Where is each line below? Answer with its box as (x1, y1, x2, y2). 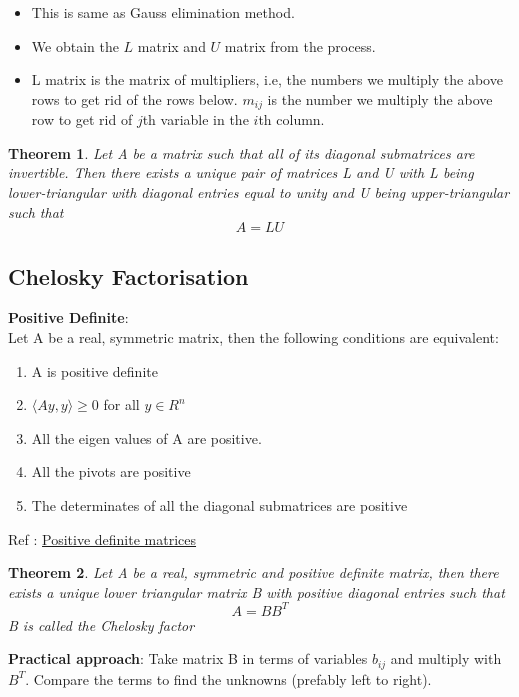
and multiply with (390, 648, 502, 669)
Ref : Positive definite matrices (8, 528, 197, 549)
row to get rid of (31, 109, 133, 130)
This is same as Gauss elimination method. (31, 2, 295, 22)
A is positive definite (31, 360, 158, 381)
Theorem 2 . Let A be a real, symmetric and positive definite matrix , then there (8, 562, 499, 583)
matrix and (137, 35, 206, 56)
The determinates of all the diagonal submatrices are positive (31, 494, 408, 515)
